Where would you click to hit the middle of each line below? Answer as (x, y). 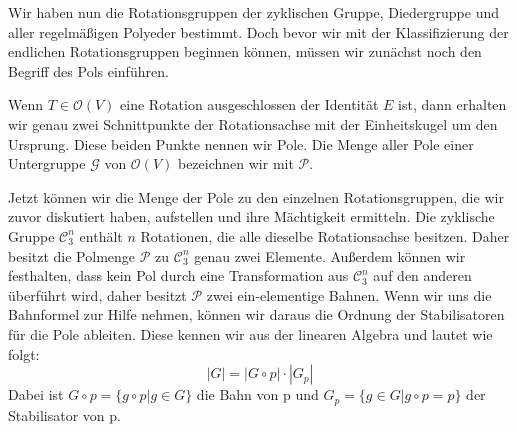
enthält (101, 235)
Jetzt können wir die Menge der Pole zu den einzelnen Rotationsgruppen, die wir (256, 196)
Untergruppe (47, 163)
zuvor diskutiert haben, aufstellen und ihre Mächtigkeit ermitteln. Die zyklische (251, 216)
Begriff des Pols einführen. (88, 70)
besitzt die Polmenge (72, 255)
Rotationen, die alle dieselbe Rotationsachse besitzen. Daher (325, 235)
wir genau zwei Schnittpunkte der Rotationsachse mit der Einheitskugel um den (253, 123)
